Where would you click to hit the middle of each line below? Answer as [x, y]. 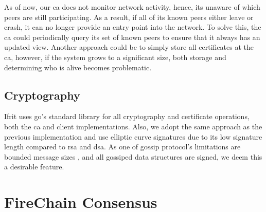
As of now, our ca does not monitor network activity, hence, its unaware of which [132, 7]
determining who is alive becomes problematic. [78, 67]
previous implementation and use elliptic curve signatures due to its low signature [133, 136]
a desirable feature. [34, 167]
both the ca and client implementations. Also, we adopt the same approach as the [133, 126]
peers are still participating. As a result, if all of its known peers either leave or [129, 17]
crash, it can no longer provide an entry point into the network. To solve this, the [133, 27]
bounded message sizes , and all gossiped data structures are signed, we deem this [133, 156]
